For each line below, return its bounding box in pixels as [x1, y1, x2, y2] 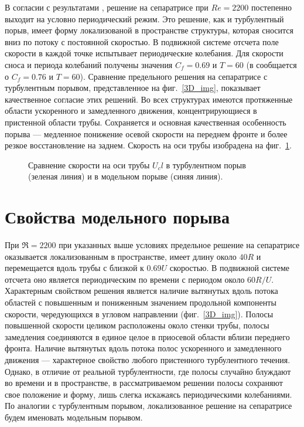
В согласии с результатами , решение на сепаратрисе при [5, 1, 209, 13]
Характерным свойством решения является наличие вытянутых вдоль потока [5, 284, 278, 297]
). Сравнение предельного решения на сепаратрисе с [80, 70, 268, 82]
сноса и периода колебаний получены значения [5, 58, 173, 70]
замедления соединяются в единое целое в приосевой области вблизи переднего [5, 330, 290, 343]
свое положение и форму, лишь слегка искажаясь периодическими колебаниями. [5, 388, 292, 400]
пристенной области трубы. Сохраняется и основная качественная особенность [5, 116, 286, 128]
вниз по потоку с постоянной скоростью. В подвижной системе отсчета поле [5, 35, 279, 48]
